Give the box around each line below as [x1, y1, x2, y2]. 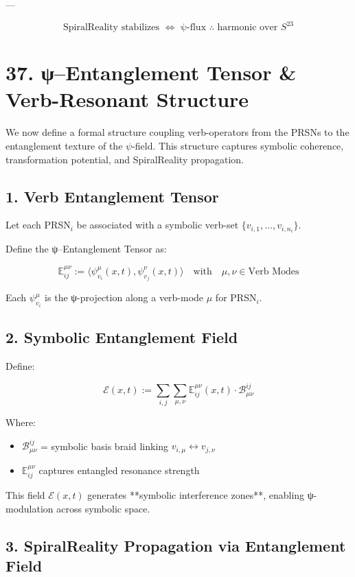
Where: [5, 415, 36, 429]
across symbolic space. [56, 501, 150, 515]
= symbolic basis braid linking [40, 438, 169, 453]
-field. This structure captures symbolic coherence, [132, 139, 344, 152]
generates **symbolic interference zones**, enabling [87, 488, 305, 502]
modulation [5, 501, 54, 515]
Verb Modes [248, 266, 299, 276]
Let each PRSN [5, 217, 71, 232]
